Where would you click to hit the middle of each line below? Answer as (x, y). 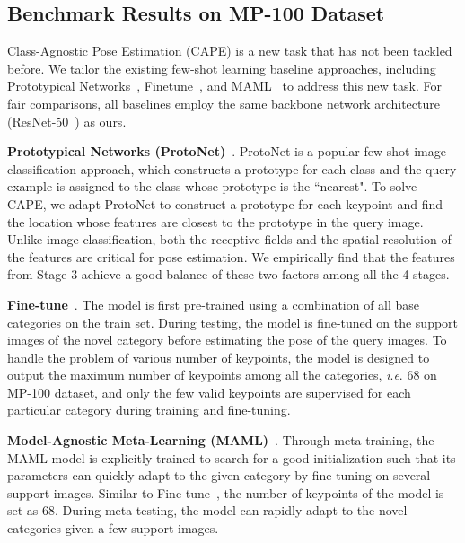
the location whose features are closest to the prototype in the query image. (215, 221)
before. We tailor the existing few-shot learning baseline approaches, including (222, 68)
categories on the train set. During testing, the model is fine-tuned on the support (233, 322)
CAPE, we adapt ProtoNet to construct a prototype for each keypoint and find (225, 203)
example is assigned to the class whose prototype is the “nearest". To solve (212, 186)
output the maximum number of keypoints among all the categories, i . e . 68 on (222, 375)
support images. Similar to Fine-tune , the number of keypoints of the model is (226, 492)
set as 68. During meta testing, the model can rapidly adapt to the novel (207, 510)
